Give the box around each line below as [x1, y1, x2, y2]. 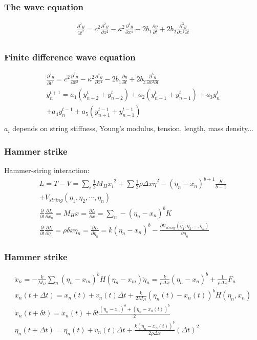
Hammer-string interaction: [4, 164, 90, 175]
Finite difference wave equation [4, 50, 136, 63]
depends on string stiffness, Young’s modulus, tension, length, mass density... [12, 123, 253, 134]
